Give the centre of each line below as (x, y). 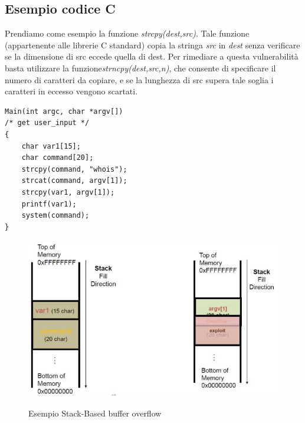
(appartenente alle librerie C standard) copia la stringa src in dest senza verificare (152, 45)
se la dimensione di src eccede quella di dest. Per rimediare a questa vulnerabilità (152, 56)
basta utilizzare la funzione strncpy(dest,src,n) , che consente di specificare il (140, 68)
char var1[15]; (51, 146)
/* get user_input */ (47, 123)
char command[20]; (58, 158)
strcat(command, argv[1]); (74, 181)
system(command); (55, 216)
